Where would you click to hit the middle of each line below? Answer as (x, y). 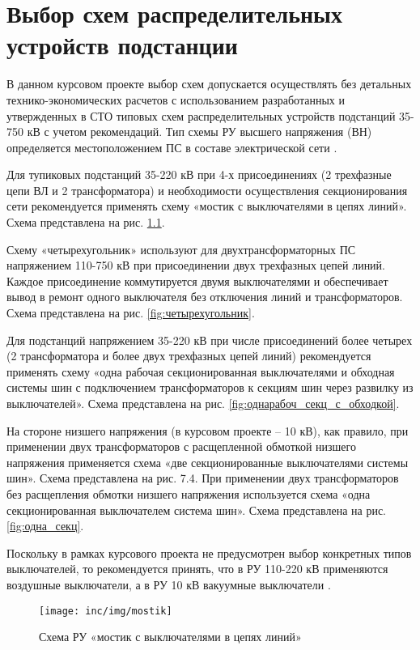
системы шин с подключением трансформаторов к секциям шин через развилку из (210, 387)
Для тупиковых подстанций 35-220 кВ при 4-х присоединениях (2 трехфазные (199, 174)
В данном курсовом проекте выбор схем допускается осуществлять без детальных (209, 84)
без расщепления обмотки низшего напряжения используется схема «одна (189, 493)
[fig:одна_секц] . (45, 526)
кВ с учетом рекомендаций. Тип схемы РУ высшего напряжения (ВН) (199, 132)
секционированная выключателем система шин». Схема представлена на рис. (196, 510)
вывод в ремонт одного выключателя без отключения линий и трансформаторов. (205, 297)
